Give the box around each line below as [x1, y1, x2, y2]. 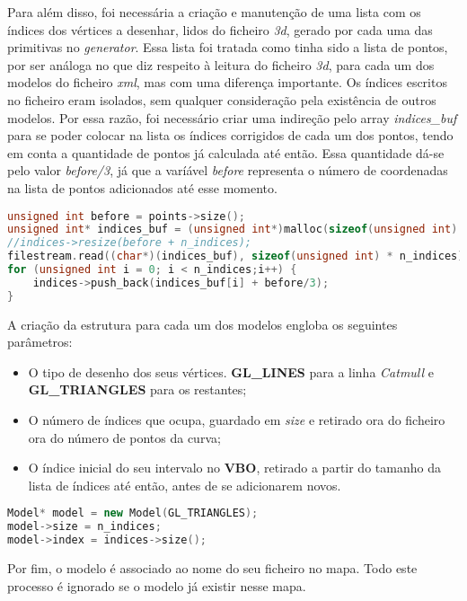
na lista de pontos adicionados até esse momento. [7, 178, 278, 197]
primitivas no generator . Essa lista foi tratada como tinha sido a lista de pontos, [7, 38, 448, 57]
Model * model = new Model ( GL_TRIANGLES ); [7, 507, 259, 520]
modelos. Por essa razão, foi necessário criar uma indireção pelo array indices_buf [7, 108, 457, 127]
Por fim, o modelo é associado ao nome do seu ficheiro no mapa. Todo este [7, 559, 418, 578]
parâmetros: [7, 332, 73, 351]
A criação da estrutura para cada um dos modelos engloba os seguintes [7, 314, 398, 333]
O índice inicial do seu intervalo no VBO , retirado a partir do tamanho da [28, 458, 441, 477]
